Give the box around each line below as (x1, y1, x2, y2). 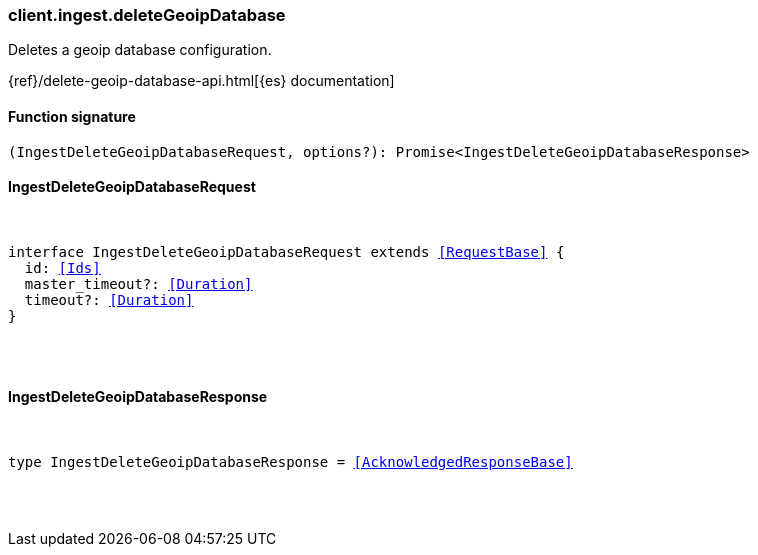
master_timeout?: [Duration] (24, 275, 253, 292)
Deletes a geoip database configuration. (8, 41, 272, 59)
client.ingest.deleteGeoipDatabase (8, 5, 286, 25)
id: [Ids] (24, 259, 101, 276)
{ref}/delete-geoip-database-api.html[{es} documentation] (8, 72, 395, 90)
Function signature (8, 107, 136, 125)
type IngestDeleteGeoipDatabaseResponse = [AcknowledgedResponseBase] (8, 454, 573, 471)
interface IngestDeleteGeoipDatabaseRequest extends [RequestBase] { (8, 243, 565, 260)
